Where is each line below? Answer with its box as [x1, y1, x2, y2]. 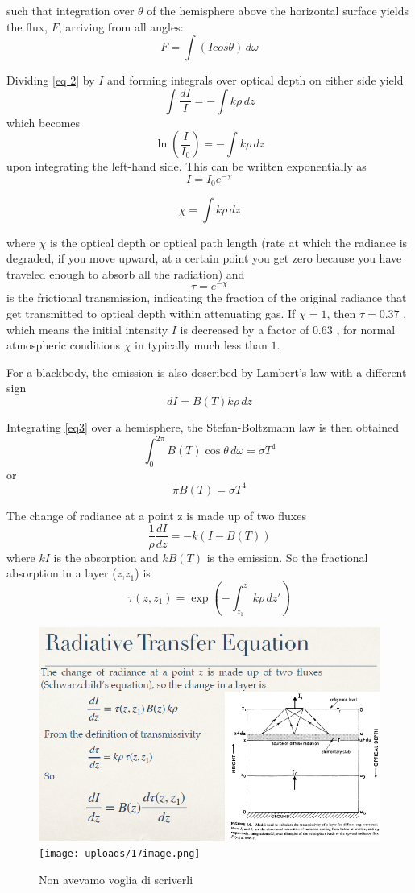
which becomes [6, 114, 81, 130]
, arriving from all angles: [58, 18, 184, 35]
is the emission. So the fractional [206, 548, 368, 565]
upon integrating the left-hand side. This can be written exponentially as [6, 158, 367, 175]
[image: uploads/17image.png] [39, 848, 201, 860]
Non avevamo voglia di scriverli [39, 871, 193, 888]
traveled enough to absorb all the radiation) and [6, 265, 245, 282]
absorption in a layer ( [6, 564, 117, 581]
